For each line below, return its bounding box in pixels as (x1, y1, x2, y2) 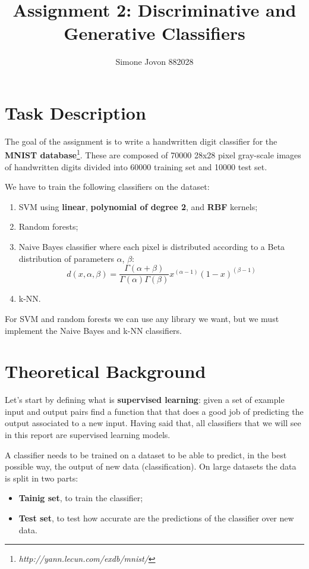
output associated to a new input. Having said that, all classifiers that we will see (5, 417, 301, 429)
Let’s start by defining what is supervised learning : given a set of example (5, 393, 285, 406)
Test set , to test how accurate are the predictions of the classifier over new (18, 511, 294, 524)
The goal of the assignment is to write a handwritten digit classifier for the (5, 135, 278, 147)
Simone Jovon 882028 (115, 55, 194, 68)
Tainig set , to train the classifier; (18, 492, 143, 504)
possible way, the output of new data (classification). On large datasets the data (5, 460, 297, 473)
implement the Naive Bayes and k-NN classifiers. (5, 324, 182, 336)
